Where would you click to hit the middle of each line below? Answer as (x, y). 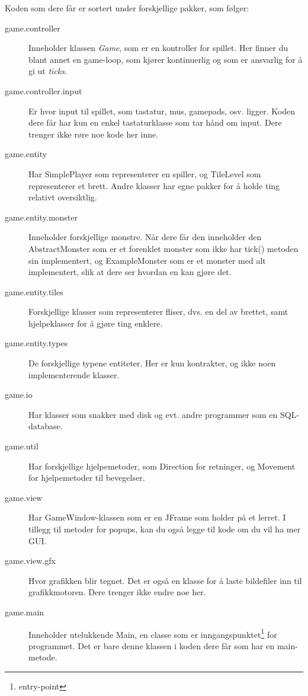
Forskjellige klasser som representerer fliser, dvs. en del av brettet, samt (158, 312)
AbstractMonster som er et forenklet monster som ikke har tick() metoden (163, 248)
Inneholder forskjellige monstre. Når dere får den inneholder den (145, 237)
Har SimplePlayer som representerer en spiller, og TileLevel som (145, 173)
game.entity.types (36, 343)
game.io (19, 395)
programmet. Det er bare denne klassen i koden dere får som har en (152, 645)
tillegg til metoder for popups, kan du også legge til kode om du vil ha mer (165, 529)
